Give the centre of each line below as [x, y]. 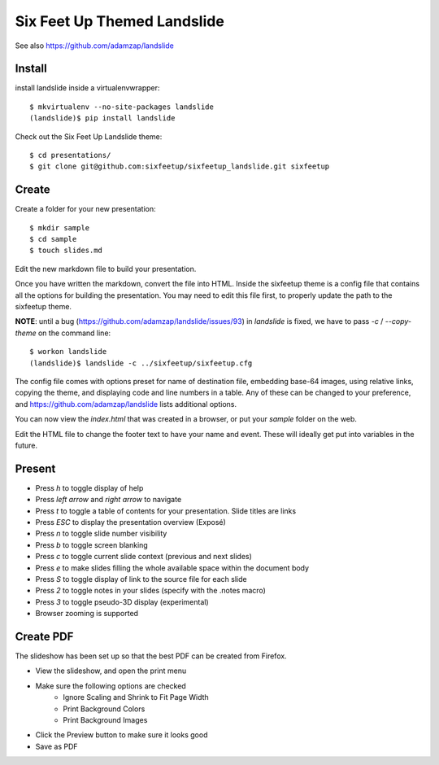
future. [26, 445]
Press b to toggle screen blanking [91, 544]
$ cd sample [53, 239]
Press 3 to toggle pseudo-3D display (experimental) [122, 601]
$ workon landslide [68, 352]
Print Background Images [105, 720]
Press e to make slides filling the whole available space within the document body [172, 568]
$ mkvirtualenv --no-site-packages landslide [122, 107]
